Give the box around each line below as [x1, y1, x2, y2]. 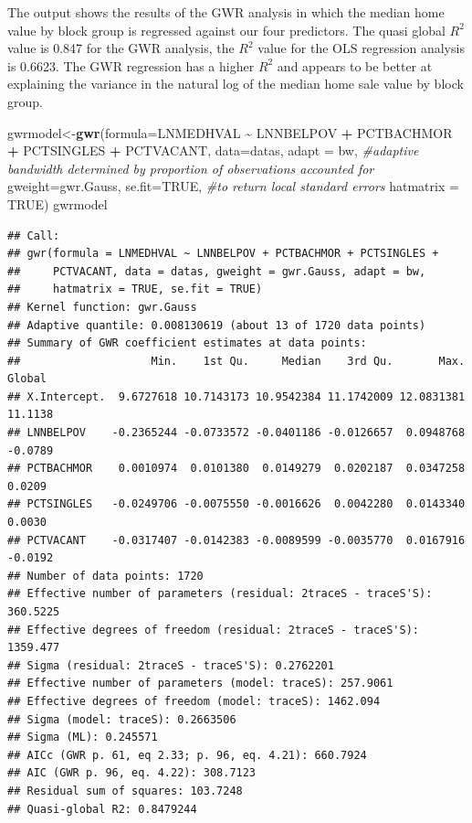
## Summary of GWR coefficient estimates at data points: [7, 337, 367, 350]
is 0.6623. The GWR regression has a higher [7, 56, 255, 75]
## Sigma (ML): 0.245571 [7, 731, 158, 744]
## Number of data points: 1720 [7, 569, 204, 583]
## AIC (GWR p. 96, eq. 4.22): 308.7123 [7, 766, 257, 780]
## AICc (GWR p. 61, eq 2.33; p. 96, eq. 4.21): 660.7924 [7, 748, 367, 762]
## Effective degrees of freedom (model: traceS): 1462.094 [7, 694, 381, 708]
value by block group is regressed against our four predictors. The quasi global [7, 20, 446, 39]
